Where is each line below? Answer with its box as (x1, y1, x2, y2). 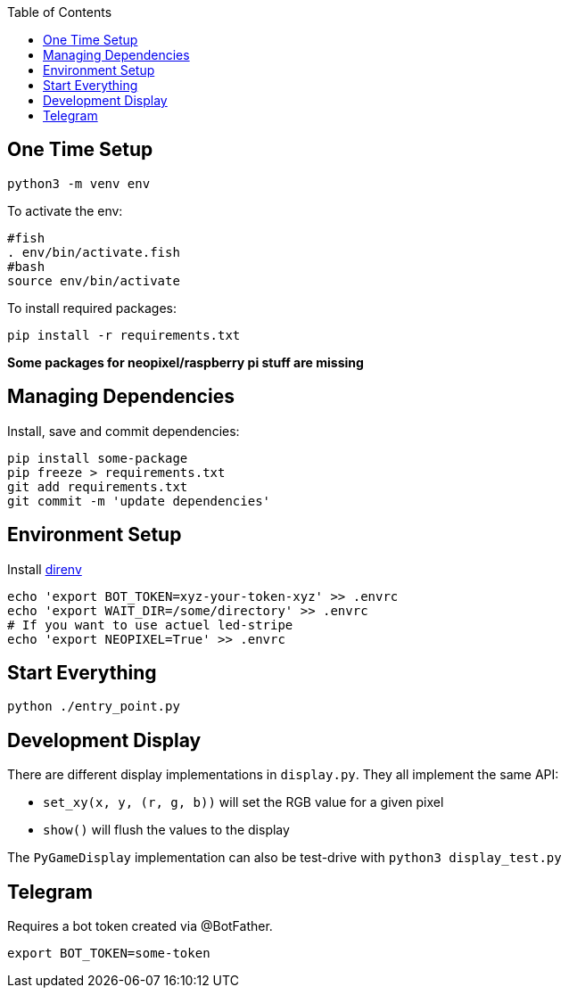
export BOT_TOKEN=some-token (7, 946, 210, 961)
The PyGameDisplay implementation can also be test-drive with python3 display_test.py (7, 850, 562, 866)
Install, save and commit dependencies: (7, 423, 240, 439)
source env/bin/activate (7, 273, 180, 288)
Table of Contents (7, 4, 112, 20)
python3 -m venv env (7, 176, 151, 191)
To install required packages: (7, 300, 177, 316)
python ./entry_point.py (7, 699, 180, 714)
